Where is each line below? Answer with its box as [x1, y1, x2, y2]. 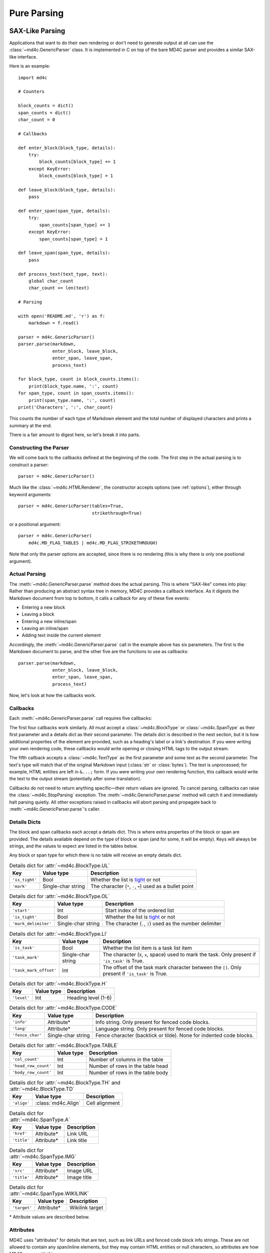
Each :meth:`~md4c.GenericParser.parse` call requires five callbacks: [9, 715, 152, 721]
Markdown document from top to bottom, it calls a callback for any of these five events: [9, 595, 190, 601]
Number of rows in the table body [89, 1069, 168, 1076]
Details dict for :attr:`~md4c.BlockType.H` [9, 980, 107, 987]
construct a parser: [9, 462, 49, 468]
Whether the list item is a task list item [102, 944, 192, 951]
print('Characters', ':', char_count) [18, 404, 113, 410]
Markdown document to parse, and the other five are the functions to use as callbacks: [9, 649, 188, 655]
